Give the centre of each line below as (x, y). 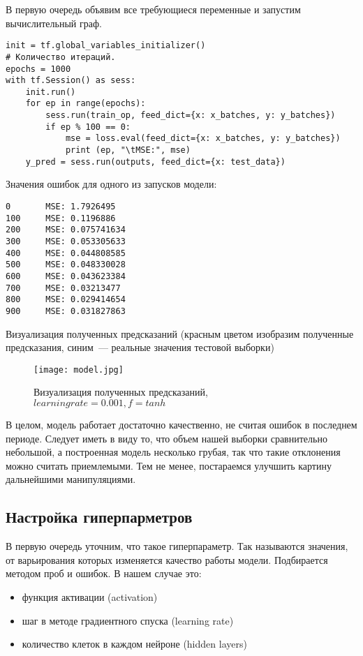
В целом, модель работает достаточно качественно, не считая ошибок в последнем (181, 424)
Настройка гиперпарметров (99, 517)
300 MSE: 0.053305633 (66, 241)
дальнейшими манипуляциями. (71, 479)
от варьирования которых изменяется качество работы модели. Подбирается (167, 559)
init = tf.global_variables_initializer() (106, 46)
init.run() (51, 92)
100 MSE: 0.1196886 (61, 218)
